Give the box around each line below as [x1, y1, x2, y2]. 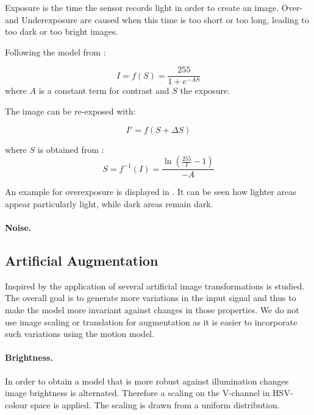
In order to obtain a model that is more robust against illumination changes [5, 374, 289, 387]
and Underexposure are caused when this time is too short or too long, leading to [5, 13, 309, 26]
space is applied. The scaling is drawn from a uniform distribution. [30, 398, 280, 411]
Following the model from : [5, 45, 106, 58]
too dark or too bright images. [5, 25, 118, 38]
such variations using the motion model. [5, 327, 154, 340]
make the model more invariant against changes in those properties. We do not [5, 303, 299, 316]
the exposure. [180, 84, 230, 97]
